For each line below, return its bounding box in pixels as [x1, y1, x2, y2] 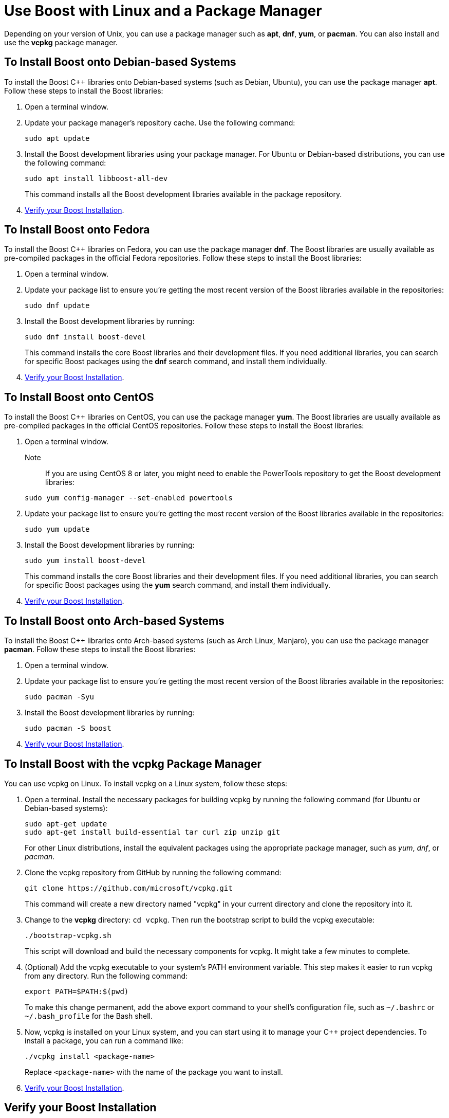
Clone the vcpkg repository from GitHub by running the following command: [25, 868, 282, 877]
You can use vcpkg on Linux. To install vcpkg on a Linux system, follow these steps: [4, 779, 288, 788]
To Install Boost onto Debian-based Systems [4, 56, 236, 69]
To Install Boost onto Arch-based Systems [4, 614, 224, 627]
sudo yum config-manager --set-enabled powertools [25, 494, 233, 502]
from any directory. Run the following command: [25, 971, 188, 980]
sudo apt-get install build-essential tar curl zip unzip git [25, 827, 280, 836]
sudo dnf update [25, 301, 90, 310]
